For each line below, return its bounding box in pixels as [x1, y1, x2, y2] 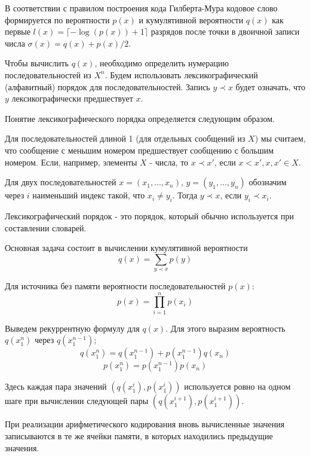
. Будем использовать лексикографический [105, 68, 258, 81]
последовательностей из [5, 68, 91, 81]
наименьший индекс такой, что [32, 189, 145, 201]
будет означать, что [235, 80, 306, 93]
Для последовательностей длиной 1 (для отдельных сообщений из [5, 132, 245, 145]
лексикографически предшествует [11, 92, 133, 105]
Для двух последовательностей [5, 176, 116, 188]
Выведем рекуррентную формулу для [5, 322, 140, 334]
